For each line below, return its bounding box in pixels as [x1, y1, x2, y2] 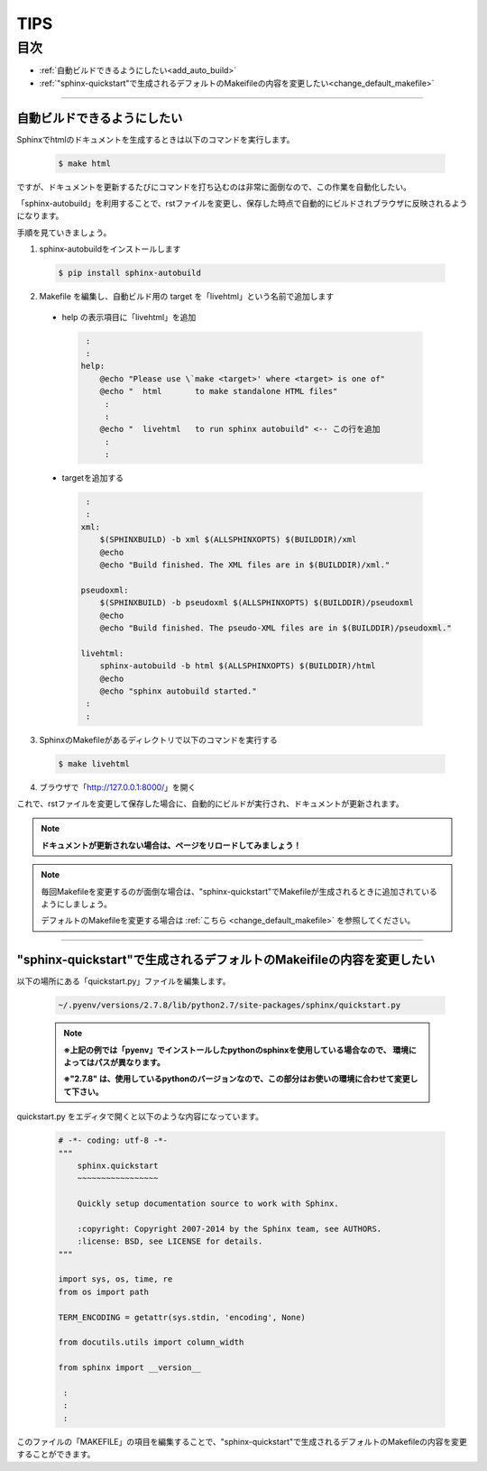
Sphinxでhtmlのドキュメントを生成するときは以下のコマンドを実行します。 [16, 133, 295, 144]
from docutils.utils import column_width [58, 1338, 244, 1347]
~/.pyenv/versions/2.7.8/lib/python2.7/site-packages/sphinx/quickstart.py [58, 1000, 401, 1010]
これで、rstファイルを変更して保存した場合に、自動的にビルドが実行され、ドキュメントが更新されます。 [16, 798, 405, 809]
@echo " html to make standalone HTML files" [99, 386, 338, 397]
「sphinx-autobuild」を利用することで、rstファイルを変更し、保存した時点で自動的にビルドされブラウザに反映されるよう [16, 198, 468, 209]
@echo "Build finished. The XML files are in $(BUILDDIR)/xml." [99, 560, 391, 570]
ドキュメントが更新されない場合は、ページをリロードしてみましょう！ [41, 840, 302, 850]
